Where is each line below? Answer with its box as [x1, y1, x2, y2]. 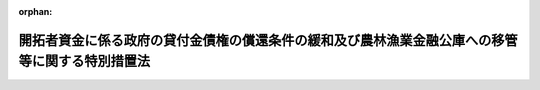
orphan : [18, 6, 53, 17]
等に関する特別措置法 [18, 53, 150, 70]
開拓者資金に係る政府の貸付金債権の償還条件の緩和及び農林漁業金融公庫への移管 [18, 31, 518, 49]
